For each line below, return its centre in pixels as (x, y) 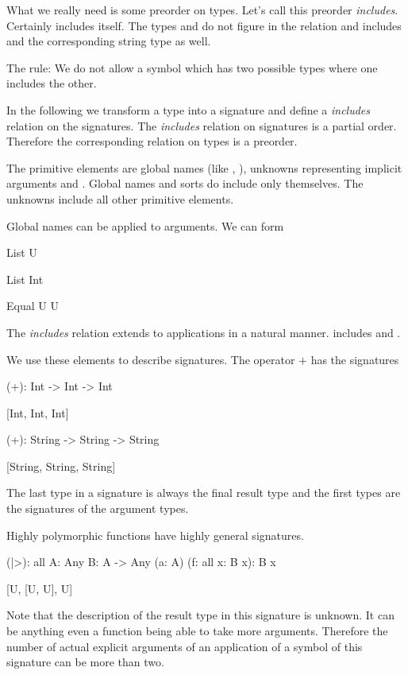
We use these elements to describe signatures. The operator (151, 359)
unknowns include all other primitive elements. (120, 198)
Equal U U (33, 306)
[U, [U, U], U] (40, 588)
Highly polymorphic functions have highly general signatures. (155, 535)
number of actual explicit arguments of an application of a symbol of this (185, 646)
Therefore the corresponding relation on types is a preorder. (152, 141)
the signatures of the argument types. (98, 508)
